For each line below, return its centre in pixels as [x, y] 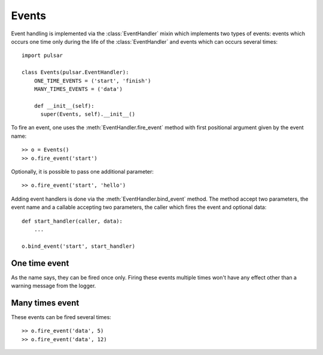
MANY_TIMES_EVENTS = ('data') [78, 89]
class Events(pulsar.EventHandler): [75, 72]
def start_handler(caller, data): [72, 221]
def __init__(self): [64, 106]
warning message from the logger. [54, 286]
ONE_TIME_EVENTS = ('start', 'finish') [92, 81]
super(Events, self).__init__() [88, 114]
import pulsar [42, 56]
